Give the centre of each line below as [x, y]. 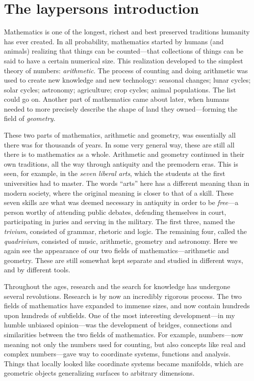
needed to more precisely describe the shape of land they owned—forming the [121, 108]
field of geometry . [30, 118]
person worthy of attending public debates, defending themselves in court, [115, 212]
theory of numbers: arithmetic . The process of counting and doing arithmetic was [126, 70]
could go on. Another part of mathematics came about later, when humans [117, 99]
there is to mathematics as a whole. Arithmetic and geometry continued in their [124, 154]
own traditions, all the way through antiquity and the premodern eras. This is [121, 163]
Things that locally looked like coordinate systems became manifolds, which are [124, 363]
